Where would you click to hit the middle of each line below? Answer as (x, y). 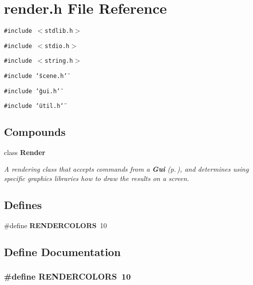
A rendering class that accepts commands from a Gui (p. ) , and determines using (126, 168)
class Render (25, 152)
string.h (59, 61)
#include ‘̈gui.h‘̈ (32, 91)
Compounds (35, 132)
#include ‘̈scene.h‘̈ (36, 76)
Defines (23, 205)
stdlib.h (59, 31)
